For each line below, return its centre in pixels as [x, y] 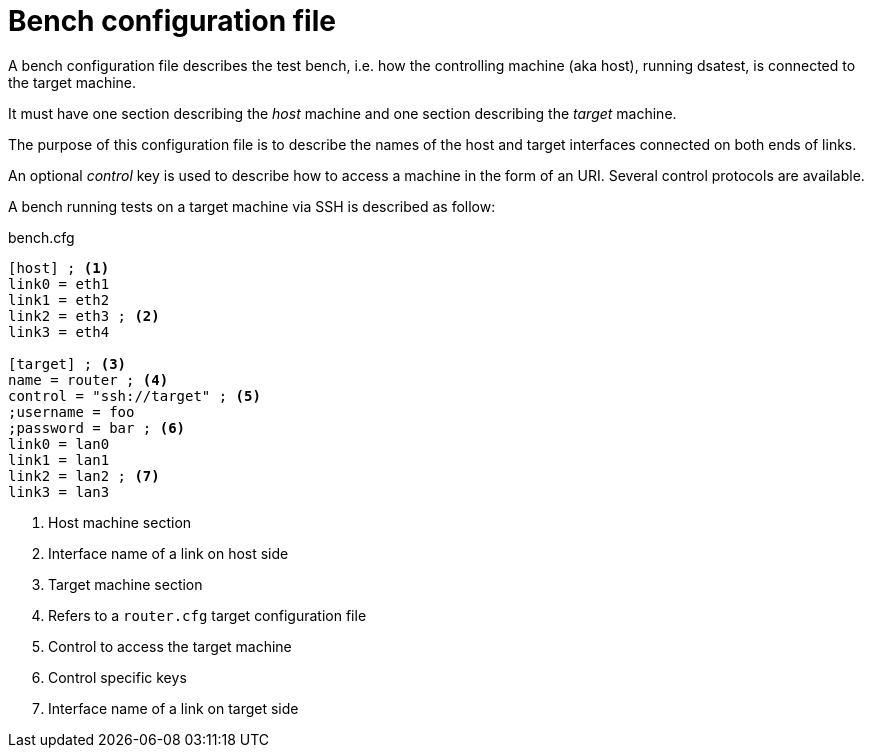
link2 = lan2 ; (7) [84, 475]
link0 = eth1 [59, 283]
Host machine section [120, 522]
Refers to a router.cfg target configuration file [207, 615]
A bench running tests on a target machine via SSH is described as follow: [252, 206]
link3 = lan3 [59, 491]
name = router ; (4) [88, 379]
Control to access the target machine [170, 646]
